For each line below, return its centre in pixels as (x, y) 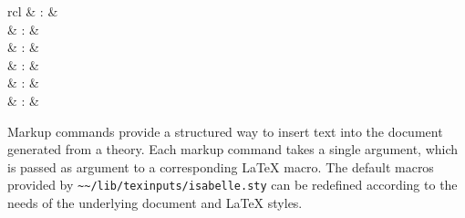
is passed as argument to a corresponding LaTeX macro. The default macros (221, 166)
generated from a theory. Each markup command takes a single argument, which (233, 149)
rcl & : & (33, 11)
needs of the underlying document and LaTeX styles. (155, 202)
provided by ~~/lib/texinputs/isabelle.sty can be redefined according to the (232, 185)
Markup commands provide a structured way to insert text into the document (225, 131)
